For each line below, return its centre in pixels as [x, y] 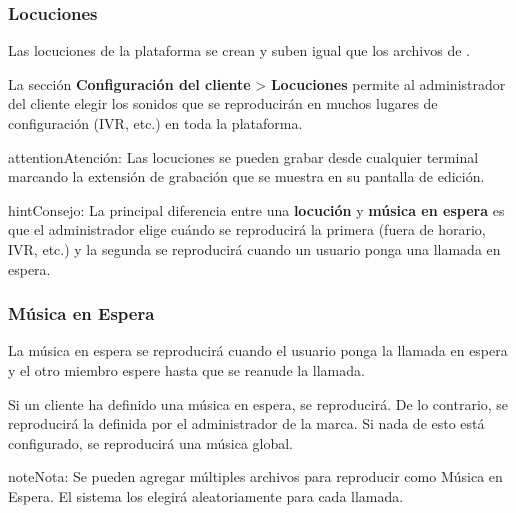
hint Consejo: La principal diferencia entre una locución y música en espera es [256, 209]
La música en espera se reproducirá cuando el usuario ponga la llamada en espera [258, 350]
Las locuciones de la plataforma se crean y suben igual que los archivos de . [239, 50]
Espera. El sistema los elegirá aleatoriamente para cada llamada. [206, 495]
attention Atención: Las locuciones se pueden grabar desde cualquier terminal [243, 156]
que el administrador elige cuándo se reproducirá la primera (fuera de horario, [247, 229]
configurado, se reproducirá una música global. [151, 442]
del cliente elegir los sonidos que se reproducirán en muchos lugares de [223, 103]
